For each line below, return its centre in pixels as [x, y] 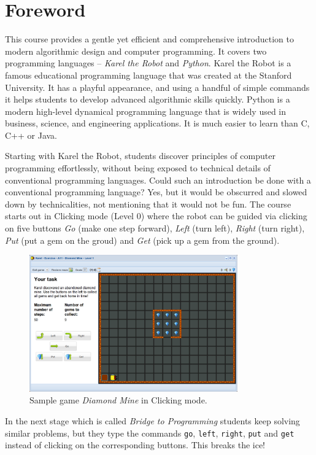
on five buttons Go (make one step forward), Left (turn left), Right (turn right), [155, 228]
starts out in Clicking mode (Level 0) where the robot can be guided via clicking [156, 216]
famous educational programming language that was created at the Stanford [148, 75]
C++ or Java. [31, 135]
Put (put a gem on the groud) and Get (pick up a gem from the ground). [142, 240]
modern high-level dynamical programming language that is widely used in [146, 111]
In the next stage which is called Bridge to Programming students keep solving [152, 420]
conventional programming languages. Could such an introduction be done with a [158, 180]
